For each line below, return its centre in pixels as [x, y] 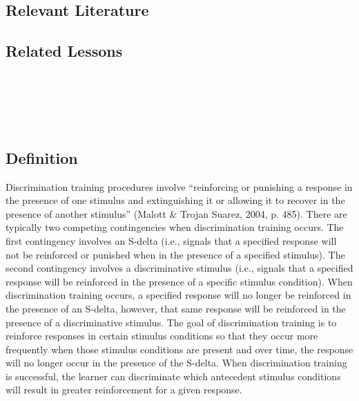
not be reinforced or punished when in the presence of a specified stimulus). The [175, 254]
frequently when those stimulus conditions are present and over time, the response [179, 349]
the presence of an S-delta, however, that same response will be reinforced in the [176, 308]
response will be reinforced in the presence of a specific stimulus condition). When [179, 281]
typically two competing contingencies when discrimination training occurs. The [175, 227]
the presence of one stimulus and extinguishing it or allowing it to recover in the [175, 200]
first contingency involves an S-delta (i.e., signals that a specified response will [171, 240]
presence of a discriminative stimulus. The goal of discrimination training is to [171, 322]
